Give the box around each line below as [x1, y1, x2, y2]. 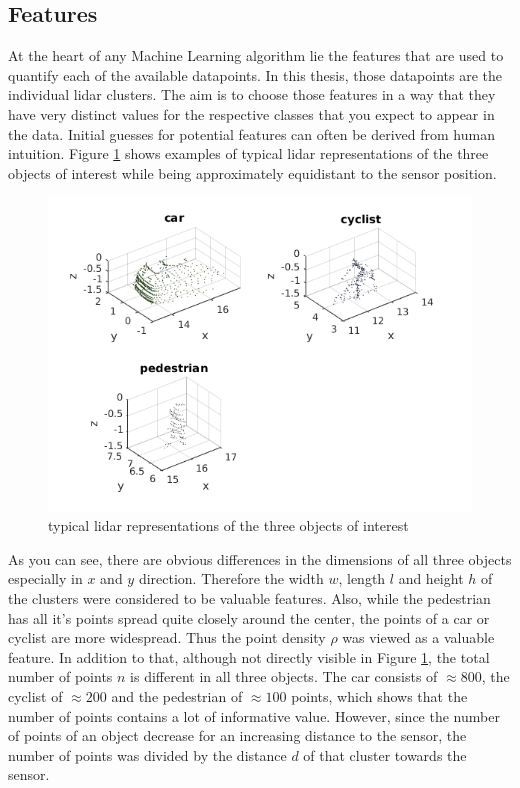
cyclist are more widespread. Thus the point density [8, 627, 326, 648]
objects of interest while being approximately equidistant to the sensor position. [8, 162, 497, 183]
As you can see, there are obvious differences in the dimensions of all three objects [8, 548, 512, 569]
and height [398, 568, 464, 589]
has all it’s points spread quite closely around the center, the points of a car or [8, 607, 490, 628]
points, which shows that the [291, 685, 468, 706]
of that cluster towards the [303, 744, 467, 765]
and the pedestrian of [111, 685, 243, 706]
